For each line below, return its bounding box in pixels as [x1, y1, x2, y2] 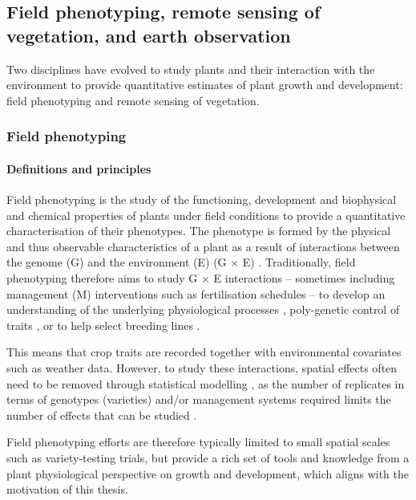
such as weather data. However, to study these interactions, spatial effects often [6, 359, 398, 376]
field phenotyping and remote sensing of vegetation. [6, 91, 260, 108]
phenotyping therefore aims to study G [6, 269, 198, 286]
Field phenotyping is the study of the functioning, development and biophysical [6, 191, 397, 208]
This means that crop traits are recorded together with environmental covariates [6, 343, 402, 360]
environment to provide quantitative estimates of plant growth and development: [6, 76, 403, 93]
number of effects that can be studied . [6, 406, 197, 423]
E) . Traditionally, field [242, 254, 356, 270]
